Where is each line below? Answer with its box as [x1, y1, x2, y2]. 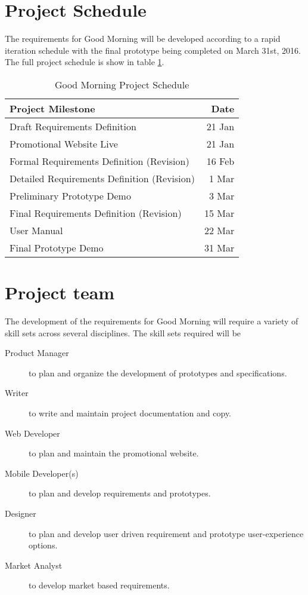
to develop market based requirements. [29, 579, 170, 591]
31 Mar [204, 240, 235, 254]
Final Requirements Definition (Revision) [10, 206, 182, 220]
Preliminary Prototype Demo [10, 188, 131, 203]
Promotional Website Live [10, 136, 118, 151]
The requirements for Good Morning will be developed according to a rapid [5, 32, 281, 45]
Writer [5, 387, 29, 399]
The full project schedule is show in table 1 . [5, 56, 164, 68]
